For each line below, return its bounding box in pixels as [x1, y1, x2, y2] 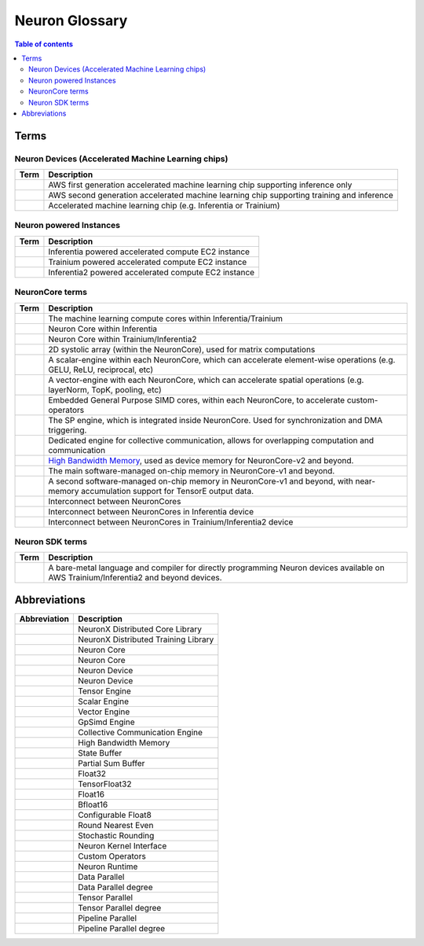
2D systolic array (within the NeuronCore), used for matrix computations [48, 344, 316, 355]
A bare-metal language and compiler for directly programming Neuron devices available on [48, 562, 385, 573]
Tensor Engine [77, 685, 131, 696]
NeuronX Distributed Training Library [77, 634, 214, 645]
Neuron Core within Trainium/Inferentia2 [48, 333, 197, 344]
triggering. [48, 425, 87, 436]
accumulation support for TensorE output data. [81, 485, 254, 496]
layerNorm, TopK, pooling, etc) [48, 384, 162, 395]
